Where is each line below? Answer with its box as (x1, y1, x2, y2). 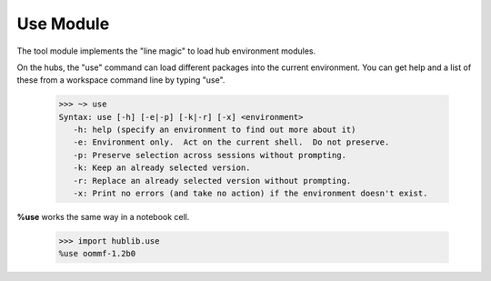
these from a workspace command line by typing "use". (16, 75, 225, 85)
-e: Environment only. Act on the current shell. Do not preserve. (73, 137, 390, 147)
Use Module (16, 14, 110, 34)
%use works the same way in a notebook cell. (16, 212, 190, 223)
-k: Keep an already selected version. (73, 163, 251, 173)
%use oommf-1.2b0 (58, 248, 136, 259)
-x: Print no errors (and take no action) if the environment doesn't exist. (73, 188, 428, 199)
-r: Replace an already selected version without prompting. (73, 176, 352, 186)
